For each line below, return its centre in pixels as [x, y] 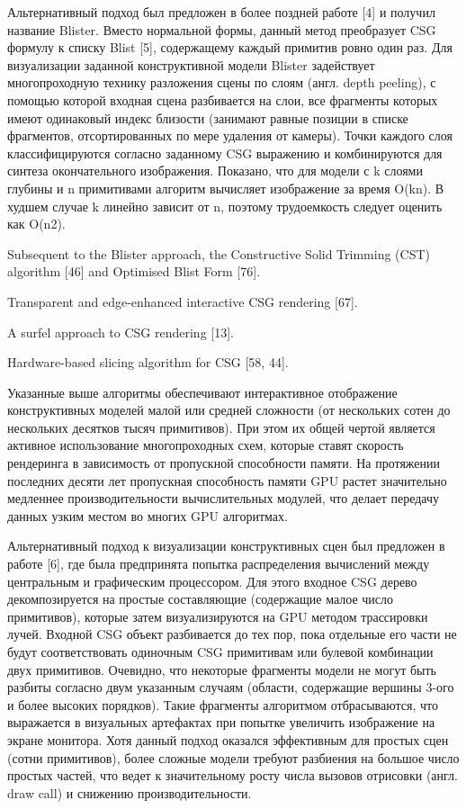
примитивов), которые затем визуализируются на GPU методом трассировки [218, 616]
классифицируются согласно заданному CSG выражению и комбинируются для [225, 153]
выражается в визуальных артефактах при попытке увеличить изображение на [221, 722]
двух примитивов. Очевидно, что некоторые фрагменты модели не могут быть [222, 669]
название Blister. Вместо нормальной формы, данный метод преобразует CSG [222, 29]
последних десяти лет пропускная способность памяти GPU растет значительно [227, 480]
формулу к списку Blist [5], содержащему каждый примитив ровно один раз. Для [230, 47]
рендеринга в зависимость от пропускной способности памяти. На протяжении [224, 463]
